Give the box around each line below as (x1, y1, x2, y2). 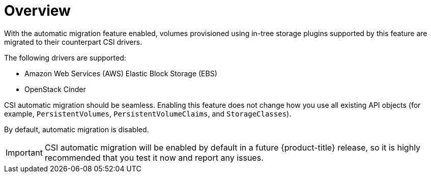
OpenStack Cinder (24, 84, 86, 94)
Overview (4, 2, 71, 19)
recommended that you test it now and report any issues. (44, 152, 264, 163)
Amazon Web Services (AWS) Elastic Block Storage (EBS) (24, 69, 217, 78)
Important (6, 147, 43, 158)
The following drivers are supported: (4, 53, 126, 62)
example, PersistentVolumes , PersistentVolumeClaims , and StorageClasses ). (4, 109, 292, 118)
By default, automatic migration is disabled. (4, 125, 149, 134)
